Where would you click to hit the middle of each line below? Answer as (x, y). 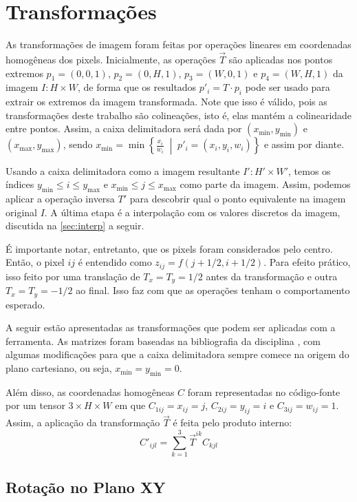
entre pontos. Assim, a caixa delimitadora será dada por (124, 128)
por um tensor (35, 405)
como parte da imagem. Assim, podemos (265, 184)
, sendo (78, 144)
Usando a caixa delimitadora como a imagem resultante (123, 170)
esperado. (25, 304)
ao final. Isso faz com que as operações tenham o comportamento (213, 290)
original (21, 212)
